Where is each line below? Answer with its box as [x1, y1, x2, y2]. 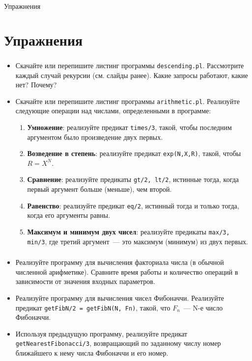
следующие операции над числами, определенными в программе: [15, 105, 211, 116]
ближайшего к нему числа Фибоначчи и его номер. [15, 348, 168, 358]
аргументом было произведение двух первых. [27, 131, 163, 142]
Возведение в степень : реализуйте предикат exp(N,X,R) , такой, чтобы [27, 148, 241, 158]
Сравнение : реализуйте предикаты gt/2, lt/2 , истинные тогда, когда [27, 174, 239, 184]
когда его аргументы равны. [27, 210, 111, 220]
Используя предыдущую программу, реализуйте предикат [15, 328, 188, 338]
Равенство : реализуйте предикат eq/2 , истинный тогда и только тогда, [27, 200, 239, 210]
